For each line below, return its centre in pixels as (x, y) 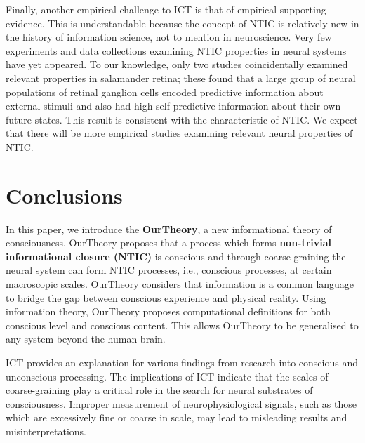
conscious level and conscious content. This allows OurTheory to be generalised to (182, 325)
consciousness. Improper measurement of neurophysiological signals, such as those (181, 403)
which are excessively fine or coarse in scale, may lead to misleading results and (177, 417)
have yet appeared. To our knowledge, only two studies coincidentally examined (177, 64)
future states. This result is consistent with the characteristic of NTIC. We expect (182, 119)
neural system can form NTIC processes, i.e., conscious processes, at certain (169, 270)
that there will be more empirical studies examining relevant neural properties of (179, 133)
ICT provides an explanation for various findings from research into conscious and (182, 362)
